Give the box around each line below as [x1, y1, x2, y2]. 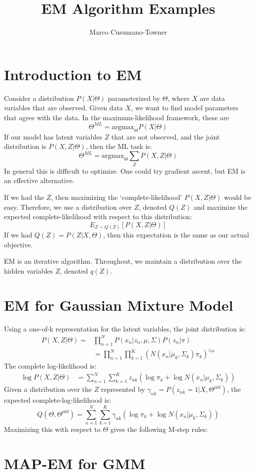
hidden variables [4, 266, 53, 276]
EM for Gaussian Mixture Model [4, 294, 233, 315]
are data [200, 93, 225, 103]
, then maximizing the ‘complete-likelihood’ [51, 191, 182, 202]
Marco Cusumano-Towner [89, 27, 167, 37]
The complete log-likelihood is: [4, 361, 97, 371]
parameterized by [108, 93, 160, 103]
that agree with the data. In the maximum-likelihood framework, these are [4, 112, 229, 122]
